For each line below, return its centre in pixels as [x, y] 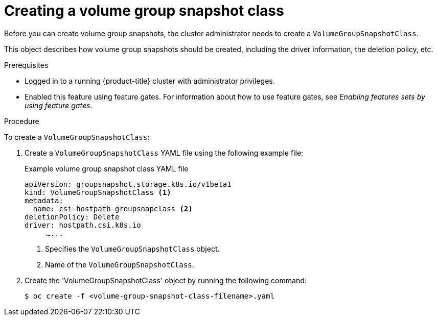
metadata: [44, 200]
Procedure [22, 121]
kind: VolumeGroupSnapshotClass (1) [98, 192]
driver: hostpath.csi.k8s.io [83, 225]
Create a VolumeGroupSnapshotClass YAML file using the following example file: [164, 153]
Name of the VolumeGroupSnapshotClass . [120, 264]
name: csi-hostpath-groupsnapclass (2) [113, 208]
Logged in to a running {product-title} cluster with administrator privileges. [150, 81]
